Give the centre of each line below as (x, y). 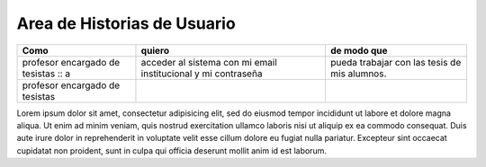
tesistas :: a (46, 74)
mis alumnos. (358, 74)
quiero (155, 50)
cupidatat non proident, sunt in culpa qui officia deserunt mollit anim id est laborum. (172, 150)
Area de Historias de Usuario (126, 23)
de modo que (359, 50)
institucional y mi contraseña (202, 74)
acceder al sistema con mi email (209, 62)
